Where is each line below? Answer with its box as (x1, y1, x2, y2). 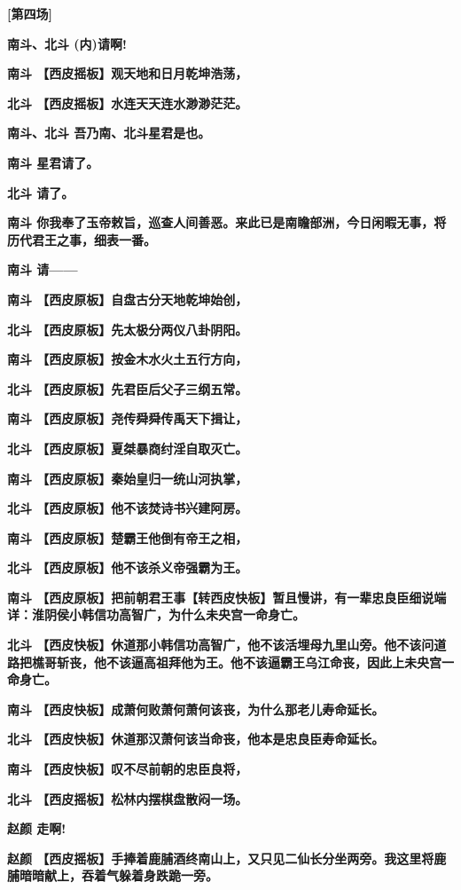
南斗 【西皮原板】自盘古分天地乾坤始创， (7, 289, 248, 308)
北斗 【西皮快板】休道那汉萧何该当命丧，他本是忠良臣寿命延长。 (7, 729, 385, 748)
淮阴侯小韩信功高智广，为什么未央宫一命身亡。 (31, 605, 305, 624)
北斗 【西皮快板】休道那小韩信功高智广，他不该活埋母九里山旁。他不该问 (7, 635, 434, 654)
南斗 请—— (7, 260, 78, 279)
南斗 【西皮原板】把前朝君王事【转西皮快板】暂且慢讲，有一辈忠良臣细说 (7, 587, 434, 606)
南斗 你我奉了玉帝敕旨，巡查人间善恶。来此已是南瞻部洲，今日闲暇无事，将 (7, 213, 447, 232)
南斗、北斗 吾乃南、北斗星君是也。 (7, 123, 211, 142)
